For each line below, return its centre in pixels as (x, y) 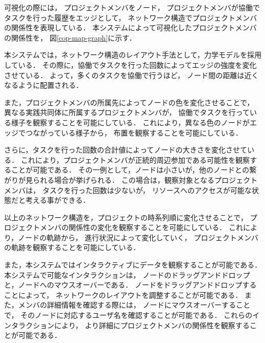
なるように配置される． (44, 85)
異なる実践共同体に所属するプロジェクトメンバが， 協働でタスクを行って (127, 112)
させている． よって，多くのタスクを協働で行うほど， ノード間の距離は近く (131, 75)
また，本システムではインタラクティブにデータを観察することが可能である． (133, 265)
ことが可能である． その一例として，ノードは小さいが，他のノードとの (130, 170)
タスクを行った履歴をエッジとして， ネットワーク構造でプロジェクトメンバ (131, 17)
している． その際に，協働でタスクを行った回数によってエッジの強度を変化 (130, 64)
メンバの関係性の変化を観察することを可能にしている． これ (141, 227)
